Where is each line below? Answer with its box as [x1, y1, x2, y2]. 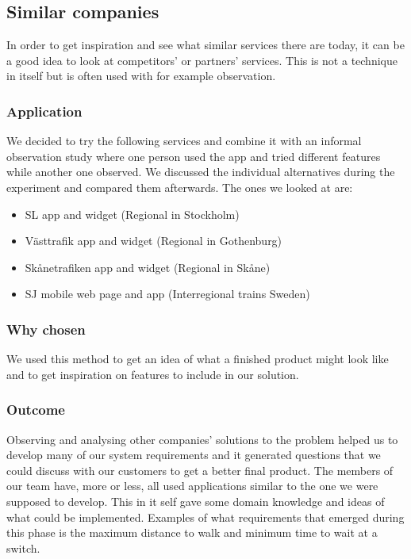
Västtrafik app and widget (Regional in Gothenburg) [25, 232, 282, 249]
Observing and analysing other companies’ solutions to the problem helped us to [6, 431, 398, 447]
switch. [6, 539, 40, 556]
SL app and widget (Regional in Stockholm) [25, 205, 240, 222]
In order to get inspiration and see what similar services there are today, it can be [6, 36, 405, 53]
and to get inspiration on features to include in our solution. [6, 366, 299, 382]
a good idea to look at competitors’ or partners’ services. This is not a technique [6, 52, 398, 68]
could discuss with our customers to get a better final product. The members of [6, 461, 394, 478]
